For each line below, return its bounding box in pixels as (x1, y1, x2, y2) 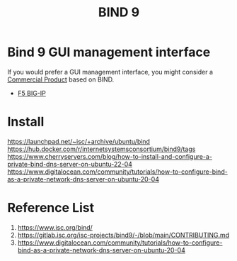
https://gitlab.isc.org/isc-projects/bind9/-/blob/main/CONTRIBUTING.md (17, 231, 230, 239)
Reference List (7, 200, 94, 216)
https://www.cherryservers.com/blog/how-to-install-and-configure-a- (7, 152, 212, 160)
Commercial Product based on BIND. (7, 75, 115, 84)
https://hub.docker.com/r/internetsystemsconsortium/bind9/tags (7, 145, 196, 153)
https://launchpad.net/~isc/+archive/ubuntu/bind (7, 137, 151, 145)
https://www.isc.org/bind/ (17, 223, 93, 231)
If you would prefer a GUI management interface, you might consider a (7, 67, 214, 76)
